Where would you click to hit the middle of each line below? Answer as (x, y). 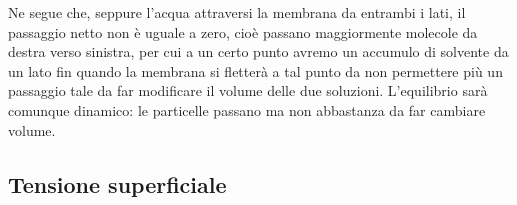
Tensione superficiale (117, 183)
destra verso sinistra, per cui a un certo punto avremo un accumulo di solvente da (258, 51)
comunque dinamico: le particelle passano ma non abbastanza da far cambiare (247, 109)
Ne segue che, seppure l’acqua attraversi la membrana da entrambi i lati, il (237, 12)
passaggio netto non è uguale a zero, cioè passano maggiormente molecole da (243, 31)
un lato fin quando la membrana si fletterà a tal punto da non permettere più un (255, 70)
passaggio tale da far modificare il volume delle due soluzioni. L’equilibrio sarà (248, 90)
